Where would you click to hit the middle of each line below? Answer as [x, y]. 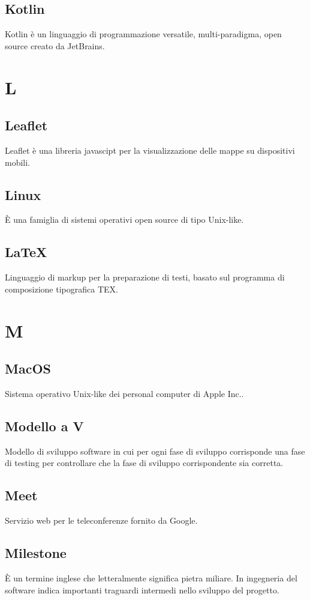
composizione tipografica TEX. [61, 289]
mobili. [18, 162]
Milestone [36, 553]
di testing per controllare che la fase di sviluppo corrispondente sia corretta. [144, 463]
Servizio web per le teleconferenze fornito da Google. [101, 520]
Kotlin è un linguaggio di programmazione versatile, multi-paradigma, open [143, 34]
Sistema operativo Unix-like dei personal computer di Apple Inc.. [124, 393]
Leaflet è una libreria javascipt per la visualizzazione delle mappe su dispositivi [150, 150]
